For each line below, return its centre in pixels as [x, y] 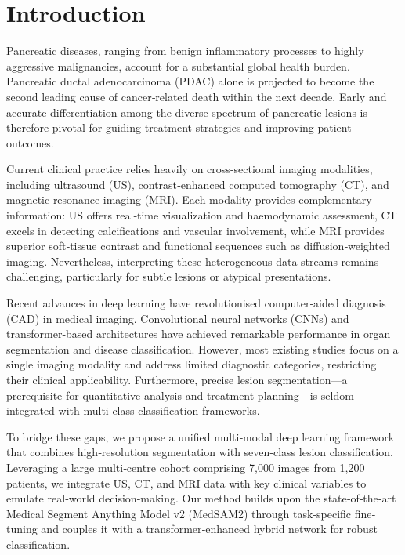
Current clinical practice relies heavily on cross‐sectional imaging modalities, [190, 169]
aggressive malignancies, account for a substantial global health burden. [178, 65]
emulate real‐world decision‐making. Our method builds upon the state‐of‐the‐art [201, 498]
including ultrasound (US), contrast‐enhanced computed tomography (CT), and [198, 184]
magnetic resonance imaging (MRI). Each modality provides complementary [189, 200]
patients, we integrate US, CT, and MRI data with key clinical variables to [186, 482]
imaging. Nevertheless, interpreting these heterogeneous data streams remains [193, 261]
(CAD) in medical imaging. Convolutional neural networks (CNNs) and [178, 318]
